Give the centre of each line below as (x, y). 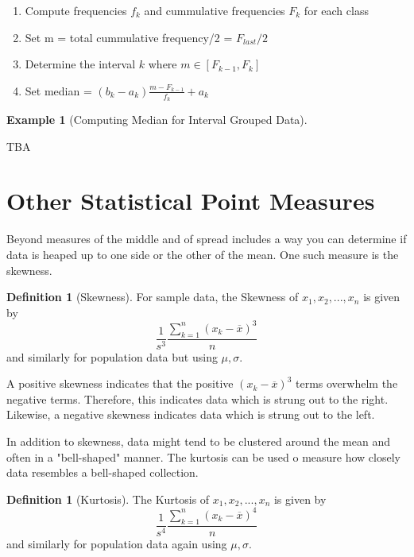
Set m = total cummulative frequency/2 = (129, 37)
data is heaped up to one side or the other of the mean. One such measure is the (203, 254)
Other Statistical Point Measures (191, 201)
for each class (336, 10)
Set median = (58, 90)
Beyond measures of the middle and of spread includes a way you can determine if (207, 239)
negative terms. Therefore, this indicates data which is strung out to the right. (197, 398)
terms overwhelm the (347, 383)
